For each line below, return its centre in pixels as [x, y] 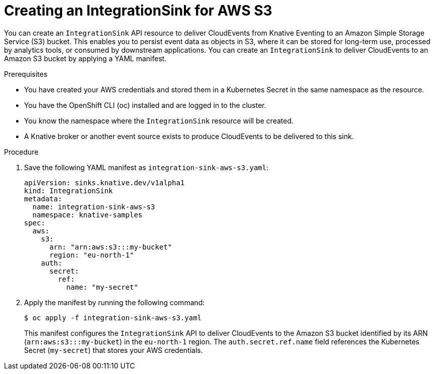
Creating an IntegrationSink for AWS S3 [138, 11]
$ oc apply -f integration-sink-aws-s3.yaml [113, 318]
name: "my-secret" [102, 287]
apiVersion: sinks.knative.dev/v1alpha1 [104, 182]
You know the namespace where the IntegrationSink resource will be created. [159, 120]
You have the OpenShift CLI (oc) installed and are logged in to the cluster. [145, 105]
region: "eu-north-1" [92, 255]
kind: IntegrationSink [69, 191]
